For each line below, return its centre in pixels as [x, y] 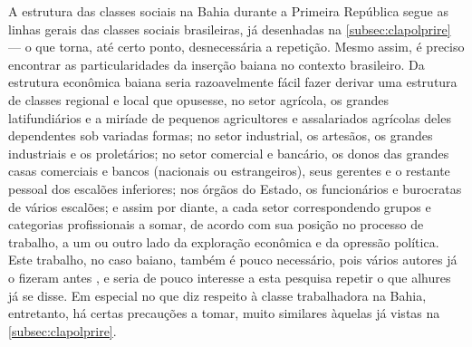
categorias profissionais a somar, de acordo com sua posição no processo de [216, 224]
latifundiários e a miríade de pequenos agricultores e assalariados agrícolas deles [230, 117]
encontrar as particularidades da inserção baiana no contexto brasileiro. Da [217, 64]
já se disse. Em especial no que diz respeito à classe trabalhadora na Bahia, [217, 295]
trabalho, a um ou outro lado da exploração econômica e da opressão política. [224, 241]
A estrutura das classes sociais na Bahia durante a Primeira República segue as [228, 11]
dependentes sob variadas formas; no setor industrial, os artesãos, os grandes [221, 135]
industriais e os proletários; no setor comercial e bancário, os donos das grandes [229, 153]
